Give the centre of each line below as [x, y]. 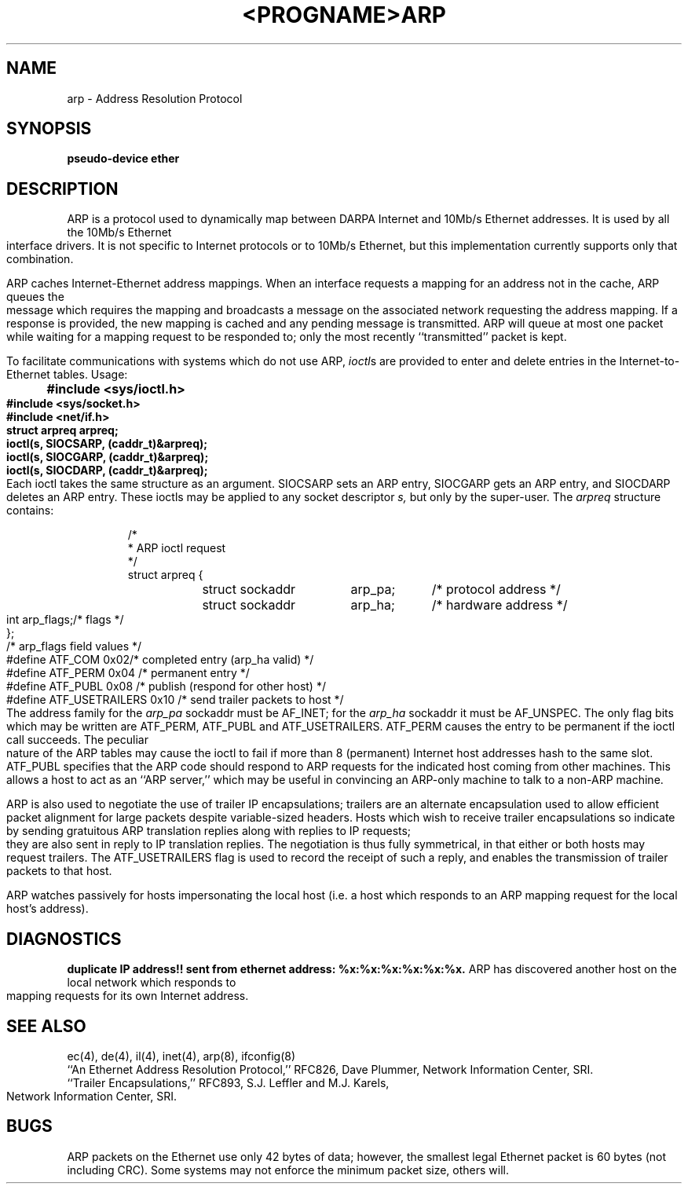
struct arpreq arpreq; [62, 430]
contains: [30, 511]
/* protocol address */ [496, 590]
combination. [40, 259]
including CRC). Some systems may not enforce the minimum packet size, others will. [288, 1170]
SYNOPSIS [49, 129]
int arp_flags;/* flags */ [65, 620]
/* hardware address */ [500, 605]
